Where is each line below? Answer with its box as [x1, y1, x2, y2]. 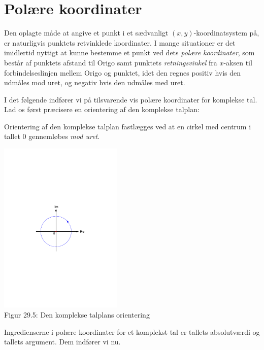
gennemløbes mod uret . [28, 131, 100, 142]
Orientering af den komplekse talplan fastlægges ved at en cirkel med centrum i [4, 121, 251, 131]
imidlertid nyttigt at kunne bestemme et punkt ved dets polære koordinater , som [4, 47, 255, 58]
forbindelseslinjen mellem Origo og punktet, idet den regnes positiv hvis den [4, 67, 241, 78]
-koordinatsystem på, [193, 27, 259, 38]
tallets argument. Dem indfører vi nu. [4, 336, 121, 347]
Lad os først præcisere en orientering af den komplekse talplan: [4, 104, 200, 115]
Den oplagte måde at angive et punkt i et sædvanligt [4, 27, 169, 38]
